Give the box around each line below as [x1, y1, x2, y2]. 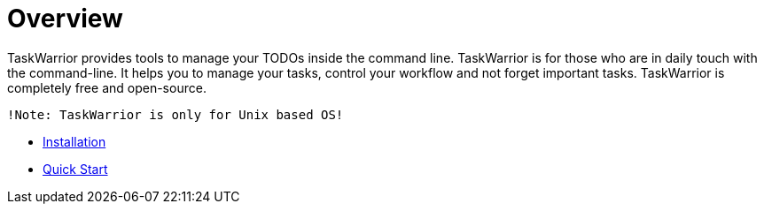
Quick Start [43, 161, 108, 177]
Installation [43, 133, 106, 149]
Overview [7, 4, 123, 34]
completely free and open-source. [7, 79, 207, 95]
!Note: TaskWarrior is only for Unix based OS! [7, 107, 344, 122]
